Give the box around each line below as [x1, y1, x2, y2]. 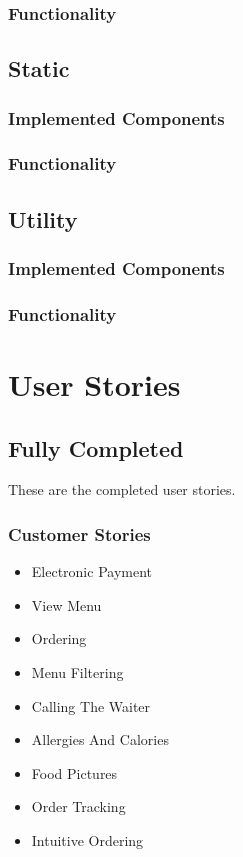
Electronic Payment [31, 561, 153, 582]
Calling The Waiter [31, 695, 151, 716]
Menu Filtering [31, 661, 124, 682]
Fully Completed [8, 432, 184, 463]
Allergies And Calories [31, 729, 169, 750]
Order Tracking [31, 796, 126, 817]
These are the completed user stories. [8, 479, 236, 500]
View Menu [31, 594, 102, 615]
